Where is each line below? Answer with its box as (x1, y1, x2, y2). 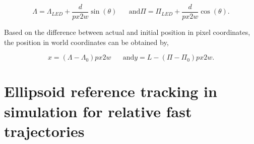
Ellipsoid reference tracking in (4, 81, 217, 102)
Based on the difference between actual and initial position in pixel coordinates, (4, 27, 250, 37)
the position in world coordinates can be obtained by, (4, 36, 169, 47)
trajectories (4, 120, 85, 141)
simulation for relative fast (4, 101, 192, 121)
